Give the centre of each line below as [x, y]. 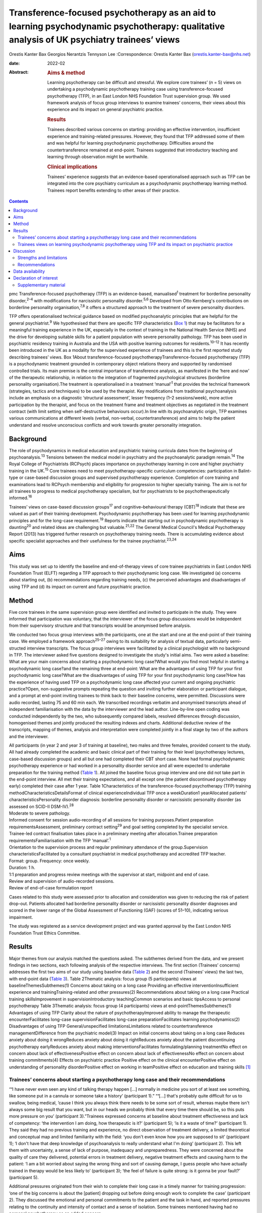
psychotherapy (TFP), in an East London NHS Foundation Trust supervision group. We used [139, 96]
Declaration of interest [36, 278]
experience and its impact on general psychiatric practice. [105, 110]
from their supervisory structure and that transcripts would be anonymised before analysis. [100, 625]
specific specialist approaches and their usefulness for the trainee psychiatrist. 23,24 [93, 540]
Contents [19, 201]
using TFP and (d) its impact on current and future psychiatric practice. [80, 587]
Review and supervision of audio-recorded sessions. [62, 881]
